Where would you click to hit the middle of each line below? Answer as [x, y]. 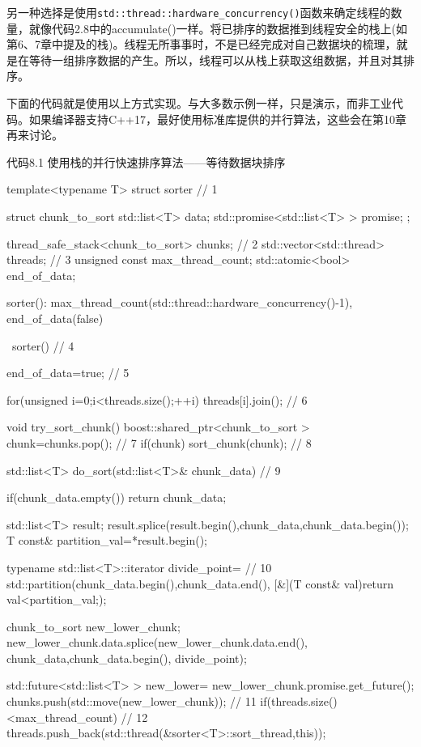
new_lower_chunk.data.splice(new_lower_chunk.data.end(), [157, 642]
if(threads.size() [299, 701]
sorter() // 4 [43, 345]
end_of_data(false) [55, 318]
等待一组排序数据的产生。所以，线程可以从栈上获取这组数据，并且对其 [216, 59]
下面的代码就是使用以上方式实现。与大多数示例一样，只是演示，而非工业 [199, 103]
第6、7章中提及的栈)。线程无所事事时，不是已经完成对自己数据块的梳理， [202, 44]
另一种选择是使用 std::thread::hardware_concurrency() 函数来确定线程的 [199, 12]
